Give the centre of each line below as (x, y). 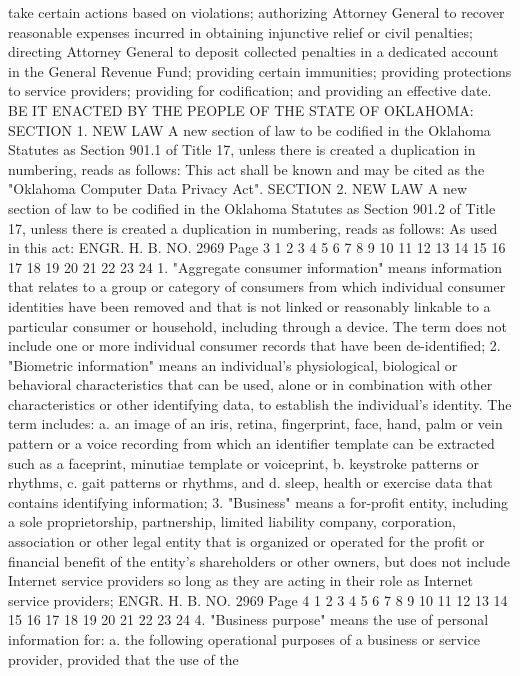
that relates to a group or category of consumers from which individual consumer (257, 286)
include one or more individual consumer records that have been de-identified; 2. (254, 345)
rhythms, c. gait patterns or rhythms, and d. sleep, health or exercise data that (250, 482)
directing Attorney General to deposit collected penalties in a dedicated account (253, 51)
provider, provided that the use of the (123, 658)
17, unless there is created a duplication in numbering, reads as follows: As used (253, 227)
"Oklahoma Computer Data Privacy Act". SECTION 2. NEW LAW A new (238, 188)
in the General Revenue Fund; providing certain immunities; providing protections (260, 70)
